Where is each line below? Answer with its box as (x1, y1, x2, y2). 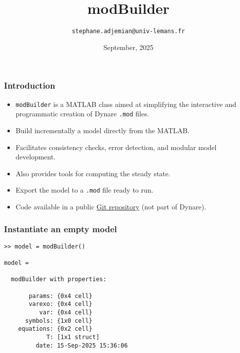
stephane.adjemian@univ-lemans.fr (72, 28, 185, 35)
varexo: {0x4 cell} (29, 301, 92, 308)
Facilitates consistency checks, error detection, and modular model (15, 142, 217, 152)
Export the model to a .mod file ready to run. (15, 185, 154, 195)
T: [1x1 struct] (46, 334, 100, 341)
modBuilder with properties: (11, 276, 107, 283)
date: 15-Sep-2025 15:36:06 (36, 342, 128, 349)
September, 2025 (103, 42, 154, 52)
